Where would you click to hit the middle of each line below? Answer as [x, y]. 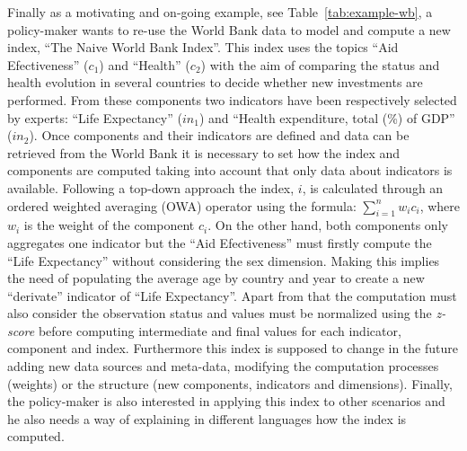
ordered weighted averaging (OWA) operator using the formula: [182, 205]
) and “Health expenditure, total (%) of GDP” [327, 117]
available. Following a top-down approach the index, [151, 187]
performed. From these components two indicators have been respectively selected [232, 99]
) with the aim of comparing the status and [320, 64]
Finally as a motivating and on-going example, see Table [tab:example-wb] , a [220, 12]
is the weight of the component [109, 225]
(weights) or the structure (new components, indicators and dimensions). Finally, [230, 383]
